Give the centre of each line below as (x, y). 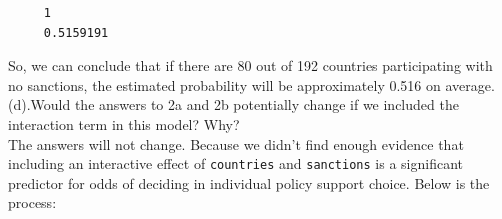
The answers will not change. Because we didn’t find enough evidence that (236, 143)
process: (32, 202)
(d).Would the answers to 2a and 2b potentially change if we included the (233, 104)
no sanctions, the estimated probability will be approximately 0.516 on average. (251, 84)
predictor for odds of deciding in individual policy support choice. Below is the (249, 182)
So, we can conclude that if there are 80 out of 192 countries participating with (250, 65)
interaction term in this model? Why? (124, 123)
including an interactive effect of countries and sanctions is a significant (235, 163)
